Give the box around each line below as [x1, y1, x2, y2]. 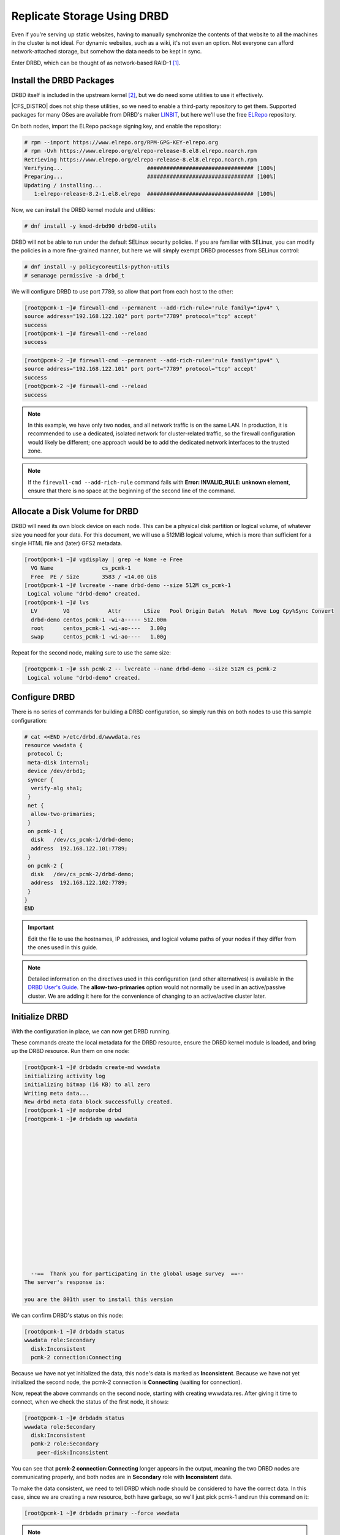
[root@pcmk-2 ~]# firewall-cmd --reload [24, 383, 147, 390]
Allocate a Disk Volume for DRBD [11, 507, 139, 517]
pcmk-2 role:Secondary [31, 1440, 99, 1447]
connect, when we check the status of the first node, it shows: [11, 1398, 169, 1405]
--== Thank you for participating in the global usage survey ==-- [31, 1270, 244, 1277]
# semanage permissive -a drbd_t [24, 272, 125, 279]
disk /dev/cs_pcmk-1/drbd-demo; [31, 836, 135, 844]
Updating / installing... [24, 182, 102, 188]
